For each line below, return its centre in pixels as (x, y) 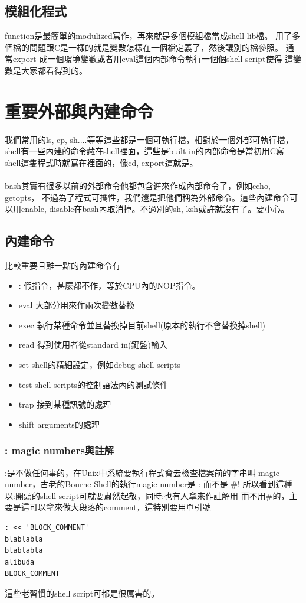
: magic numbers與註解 (59, 450)
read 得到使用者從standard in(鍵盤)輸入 (93, 345)
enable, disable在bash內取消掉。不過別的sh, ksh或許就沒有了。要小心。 (155, 209)
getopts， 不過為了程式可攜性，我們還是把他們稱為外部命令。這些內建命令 (147, 197)
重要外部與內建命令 (79, 111)
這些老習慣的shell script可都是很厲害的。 (82, 593)
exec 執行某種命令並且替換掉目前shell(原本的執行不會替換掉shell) (142, 325)
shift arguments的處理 (59, 424)
